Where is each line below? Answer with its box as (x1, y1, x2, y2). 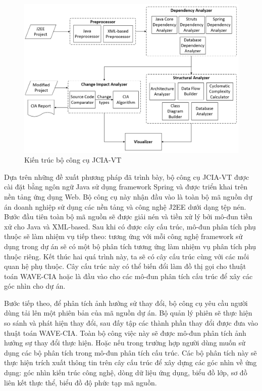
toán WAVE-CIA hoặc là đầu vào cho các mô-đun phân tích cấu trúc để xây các (4, 270, 253, 281)
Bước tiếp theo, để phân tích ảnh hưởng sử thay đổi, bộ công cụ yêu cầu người (4, 297, 248, 308)
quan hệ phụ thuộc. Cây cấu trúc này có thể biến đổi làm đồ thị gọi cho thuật (4, 261, 246, 271)
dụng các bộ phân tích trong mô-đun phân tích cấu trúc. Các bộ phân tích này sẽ (4, 347, 257, 358)
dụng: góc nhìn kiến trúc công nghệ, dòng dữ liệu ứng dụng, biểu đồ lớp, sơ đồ (4, 367, 247, 378)
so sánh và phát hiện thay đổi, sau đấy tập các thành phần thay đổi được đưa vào (4, 318, 258, 328)
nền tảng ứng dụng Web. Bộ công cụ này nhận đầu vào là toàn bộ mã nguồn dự (4, 191, 252, 202)
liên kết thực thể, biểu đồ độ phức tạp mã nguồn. (4, 377, 157, 387)
